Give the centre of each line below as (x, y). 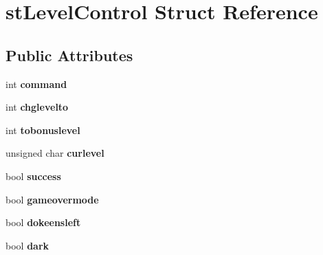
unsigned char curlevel (55, 153)
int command (36, 84)
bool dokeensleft (43, 222)
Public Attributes (69, 55)
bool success (33, 176)
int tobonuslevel (43, 130)
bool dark (27, 245)
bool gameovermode (52, 199)
